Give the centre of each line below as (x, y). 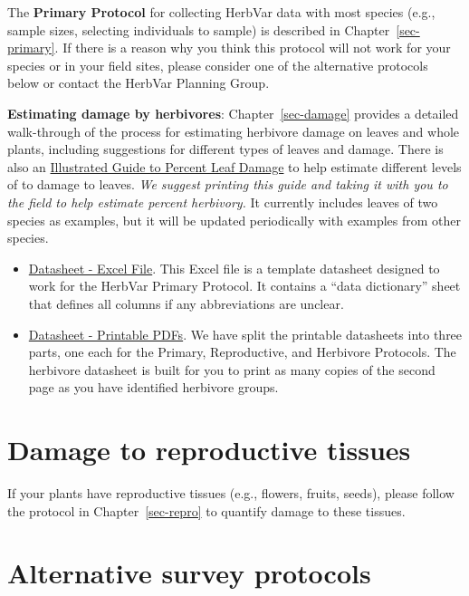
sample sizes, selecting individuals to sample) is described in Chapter (199, 29)
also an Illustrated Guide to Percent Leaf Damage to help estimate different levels (234, 166)
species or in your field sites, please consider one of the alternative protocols (218, 65)
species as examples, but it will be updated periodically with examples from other (234, 220)
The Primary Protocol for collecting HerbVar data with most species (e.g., (221, 12)
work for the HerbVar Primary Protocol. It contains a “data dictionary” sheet (244, 286)
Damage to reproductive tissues (209, 450)
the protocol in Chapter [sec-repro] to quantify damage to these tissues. (206, 510)
